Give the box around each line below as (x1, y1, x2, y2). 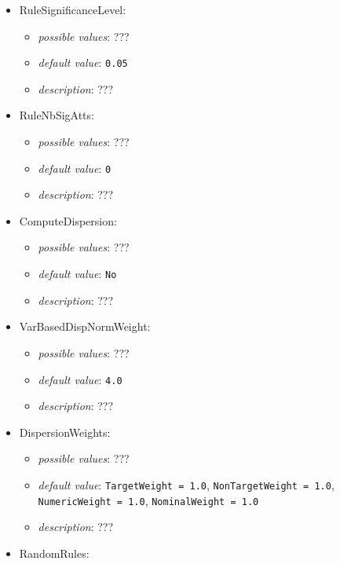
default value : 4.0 (38, 371, 122, 387)
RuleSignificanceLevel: (19, 2, 126, 17)
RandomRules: (19, 544, 90, 561)
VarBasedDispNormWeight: (19, 318, 151, 335)
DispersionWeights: (19, 423, 111, 440)
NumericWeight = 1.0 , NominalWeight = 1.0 (38, 492, 259, 508)
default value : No (38, 266, 117, 282)
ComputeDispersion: (19, 212, 117, 229)
